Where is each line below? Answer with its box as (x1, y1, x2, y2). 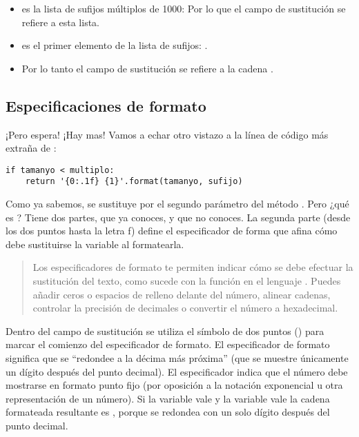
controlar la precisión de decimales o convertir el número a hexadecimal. (32, 301, 338, 315)
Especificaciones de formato (6, 94, 206, 116)
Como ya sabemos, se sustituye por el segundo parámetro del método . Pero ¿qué (6, 196, 349, 211)
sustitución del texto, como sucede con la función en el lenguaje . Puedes (32, 274, 341, 288)
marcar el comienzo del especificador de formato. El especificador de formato (6, 337, 330, 352)
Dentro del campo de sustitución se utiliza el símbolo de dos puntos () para (6, 323, 324, 338)
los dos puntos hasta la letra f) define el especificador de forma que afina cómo (6, 223, 338, 238)
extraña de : (6, 141, 57, 155)
